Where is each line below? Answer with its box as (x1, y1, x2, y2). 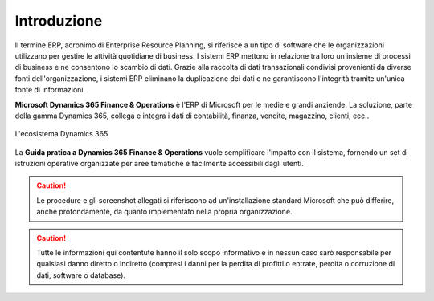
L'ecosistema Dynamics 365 (14, 129, 108, 139)
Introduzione (14, 12, 103, 30)
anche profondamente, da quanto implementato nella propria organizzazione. (36, 207, 293, 217)
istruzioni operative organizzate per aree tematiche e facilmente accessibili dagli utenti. (14, 159, 305, 169)
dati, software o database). (36, 270, 126, 280)
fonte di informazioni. (14, 85, 86, 95)
